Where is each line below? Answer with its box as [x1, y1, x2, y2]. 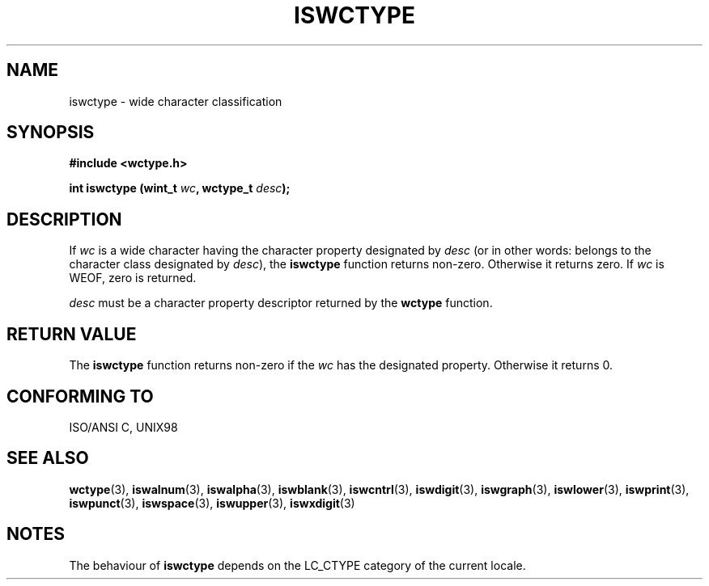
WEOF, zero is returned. [69, 271, 197, 285]
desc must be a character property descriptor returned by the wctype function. [69, 296, 493, 310]
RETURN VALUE [6, 323, 137, 344]
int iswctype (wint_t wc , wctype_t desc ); [69, 181, 291, 196]
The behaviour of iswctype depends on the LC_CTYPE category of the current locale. [69, 558, 526, 572]
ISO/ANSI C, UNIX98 [69, 419, 178, 434]
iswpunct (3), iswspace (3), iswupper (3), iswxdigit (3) [69, 495, 355, 510]
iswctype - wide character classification [69, 94, 282, 108]
